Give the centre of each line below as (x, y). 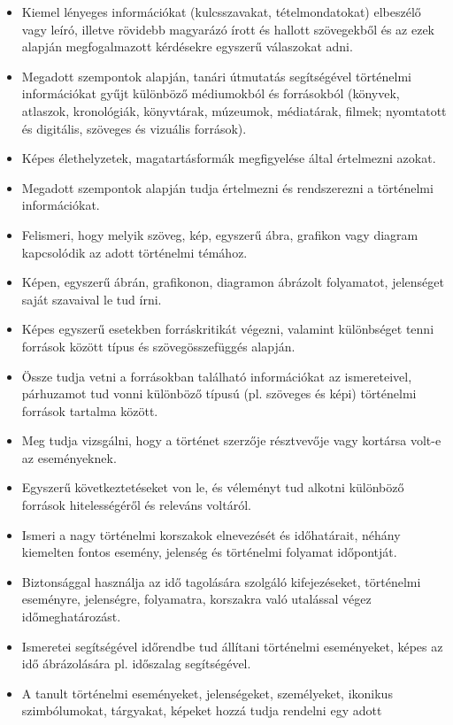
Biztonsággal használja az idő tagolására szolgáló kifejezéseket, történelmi (221, 581)
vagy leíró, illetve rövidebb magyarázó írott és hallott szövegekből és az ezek (228, 29)
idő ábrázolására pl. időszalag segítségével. (136, 663)
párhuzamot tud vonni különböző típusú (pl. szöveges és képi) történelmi (219, 393)
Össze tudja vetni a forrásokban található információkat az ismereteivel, (217, 376)
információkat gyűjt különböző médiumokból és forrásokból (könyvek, (211, 93)
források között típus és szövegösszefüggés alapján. (158, 346)
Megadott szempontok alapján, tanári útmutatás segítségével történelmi (217, 76)
